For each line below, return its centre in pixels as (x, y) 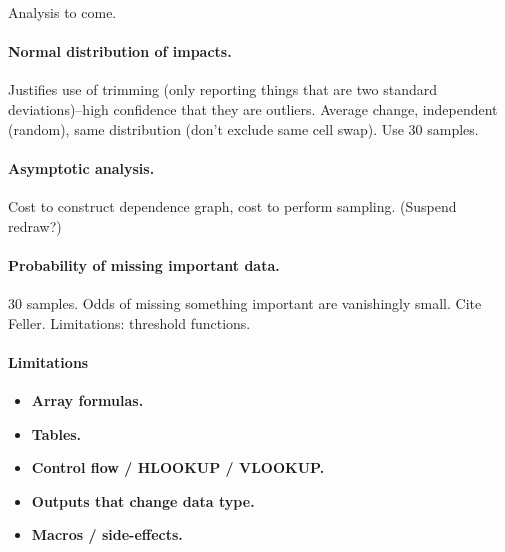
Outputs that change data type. (143, 500)
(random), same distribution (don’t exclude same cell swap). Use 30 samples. (243, 128)
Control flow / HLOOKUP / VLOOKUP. (178, 467)
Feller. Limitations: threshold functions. (129, 322)
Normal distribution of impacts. (120, 51)
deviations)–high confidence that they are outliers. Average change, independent (253, 108)
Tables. (56, 433)
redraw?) (35, 225)
